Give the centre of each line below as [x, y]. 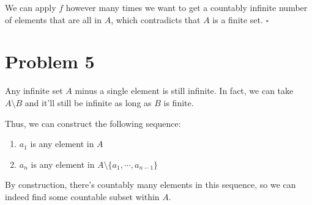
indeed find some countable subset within [82, 196]
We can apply [31, 7]
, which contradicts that [156, 19]
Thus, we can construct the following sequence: [93, 123]
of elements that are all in [53, 19]
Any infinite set [34, 91]
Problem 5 [50, 61]
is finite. [179, 102]
